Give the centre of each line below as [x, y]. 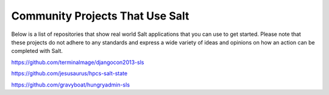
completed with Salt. [37, 51]
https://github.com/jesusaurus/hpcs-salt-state [69, 74]
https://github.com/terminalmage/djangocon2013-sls [78, 62]
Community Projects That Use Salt [100, 16]
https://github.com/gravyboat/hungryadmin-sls [71, 85]
